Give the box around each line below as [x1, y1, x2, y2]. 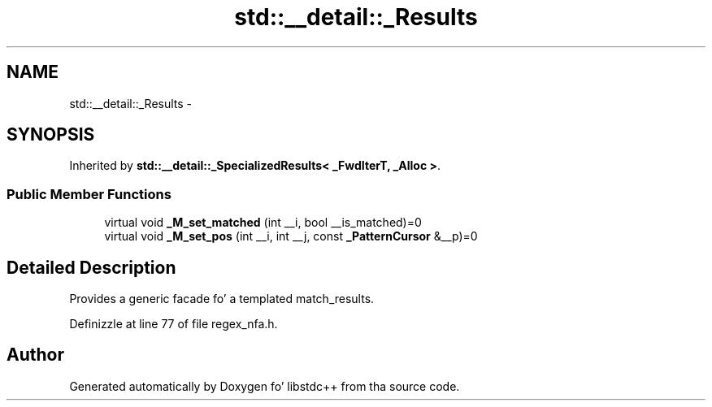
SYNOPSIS [7, 124, 95, 145]
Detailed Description [7, 257, 176, 278]
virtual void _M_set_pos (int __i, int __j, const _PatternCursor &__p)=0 [104, 229, 478, 244]
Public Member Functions [7, 185, 171, 202]
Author [7, 344, 64, 366]
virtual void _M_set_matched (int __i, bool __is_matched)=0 [104, 215, 422, 230]
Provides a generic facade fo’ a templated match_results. [69, 292, 375, 306]
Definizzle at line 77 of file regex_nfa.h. [69, 317, 278, 331]
